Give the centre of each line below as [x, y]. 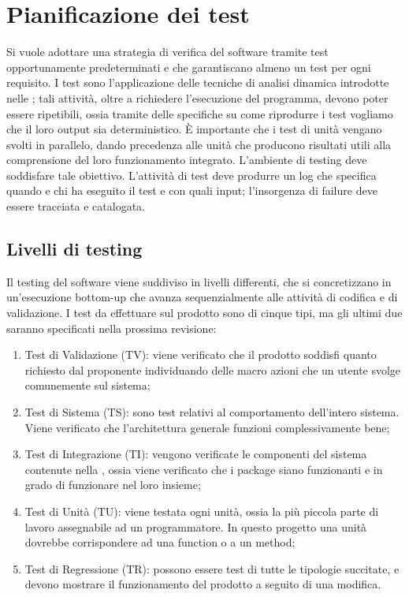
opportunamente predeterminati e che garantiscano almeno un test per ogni [189, 67]
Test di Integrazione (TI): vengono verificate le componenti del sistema [196, 454]
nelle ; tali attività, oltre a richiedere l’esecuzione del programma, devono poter [197, 97]
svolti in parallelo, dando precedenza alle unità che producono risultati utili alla [199, 144]
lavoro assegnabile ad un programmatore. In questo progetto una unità [196, 526]
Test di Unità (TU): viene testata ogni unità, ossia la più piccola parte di [202, 511]
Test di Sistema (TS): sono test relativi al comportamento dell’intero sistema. [212, 412]
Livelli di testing [74, 249]
